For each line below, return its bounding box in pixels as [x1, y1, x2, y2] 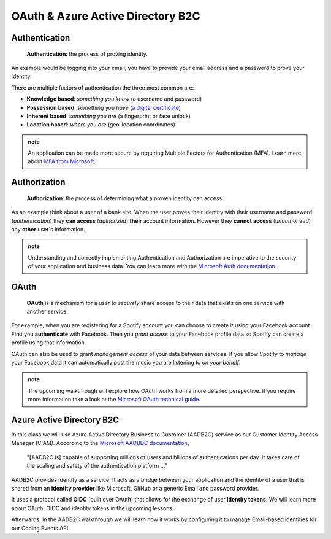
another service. [26, 308, 69, 316]
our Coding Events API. [11, 524, 70, 532]
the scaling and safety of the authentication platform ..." [26, 462, 168, 470]
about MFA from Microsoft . [28, 158, 96, 165]
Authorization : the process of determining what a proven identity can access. [26, 194, 224, 202]
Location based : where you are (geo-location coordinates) [26, 121, 176, 128]
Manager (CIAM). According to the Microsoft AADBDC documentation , [11, 440, 189, 447]
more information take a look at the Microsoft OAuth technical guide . [28, 396, 201, 403]
